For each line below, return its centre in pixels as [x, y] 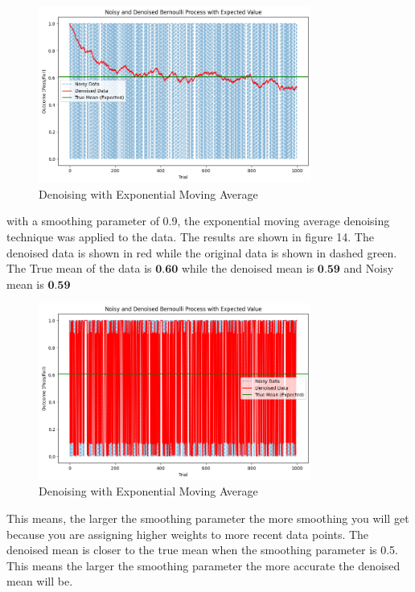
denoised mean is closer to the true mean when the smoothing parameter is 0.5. [202, 550]
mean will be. [40, 581]
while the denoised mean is [248, 268]
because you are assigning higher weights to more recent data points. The [188, 534]
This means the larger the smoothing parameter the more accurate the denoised [203, 565]
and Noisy [369, 268]
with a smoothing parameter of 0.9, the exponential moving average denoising [198, 221]
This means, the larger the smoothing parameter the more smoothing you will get [208, 518]
